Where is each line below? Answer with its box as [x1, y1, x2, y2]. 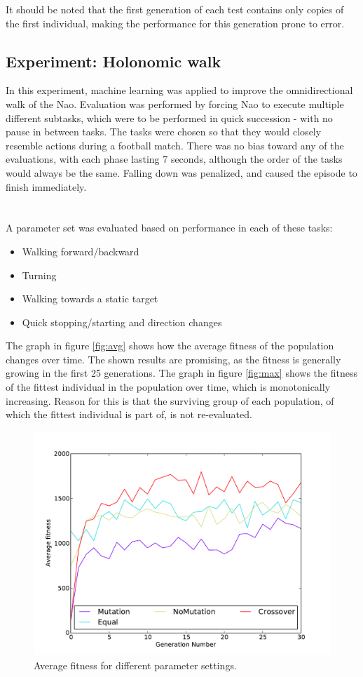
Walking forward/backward [22, 243, 139, 258]
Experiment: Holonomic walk [6, 50, 221, 72]
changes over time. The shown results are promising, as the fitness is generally [6, 351, 341, 366]
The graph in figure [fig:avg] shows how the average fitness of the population [6, 338, 334, 353]
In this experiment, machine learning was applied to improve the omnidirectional [6, 83, 353, 98]
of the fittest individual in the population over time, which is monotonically [6, 380, 331, 394]
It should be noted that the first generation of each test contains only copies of [6, 2, 344, 16]
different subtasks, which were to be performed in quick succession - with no [6, 110, 333, 125]
